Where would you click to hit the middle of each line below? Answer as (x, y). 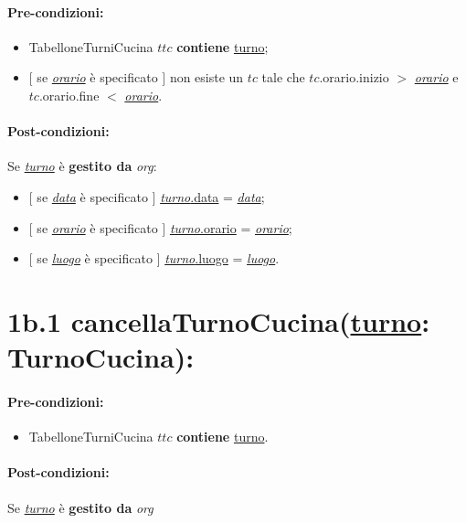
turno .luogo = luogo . (222, 258)
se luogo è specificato (95, 258)
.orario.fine (69, 95)
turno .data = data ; (212, 196)
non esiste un (207, 77)
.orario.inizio (354, 77)
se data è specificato (92, 196)
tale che (283, 77)
